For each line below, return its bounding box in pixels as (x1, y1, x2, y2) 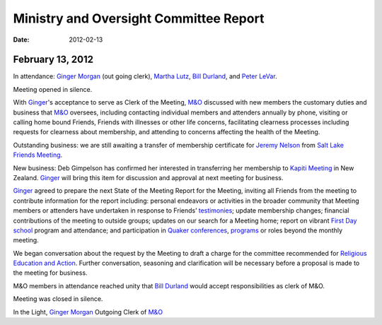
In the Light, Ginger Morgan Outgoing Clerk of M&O (13, 307, 163, 316)
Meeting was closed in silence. (13, 295, 103, 303)
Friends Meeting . (13, 150, 63, 159)
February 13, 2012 (13, 54, 93, 66)
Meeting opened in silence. (13, 85, 93, 93)
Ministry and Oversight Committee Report (13, 11, 265, 26)
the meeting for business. (13, 268, 88, 277)
